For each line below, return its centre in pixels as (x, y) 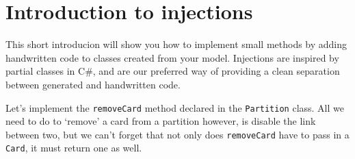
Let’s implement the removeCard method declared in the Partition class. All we (175, 107)
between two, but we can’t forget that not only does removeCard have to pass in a (177, 134)
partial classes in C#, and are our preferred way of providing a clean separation (173, 71)
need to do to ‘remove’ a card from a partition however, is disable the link (161, 121)
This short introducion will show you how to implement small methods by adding (176, 44)
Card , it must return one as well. (74, 148)
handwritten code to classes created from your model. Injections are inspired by (172, 57)
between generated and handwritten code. (93, 84)
